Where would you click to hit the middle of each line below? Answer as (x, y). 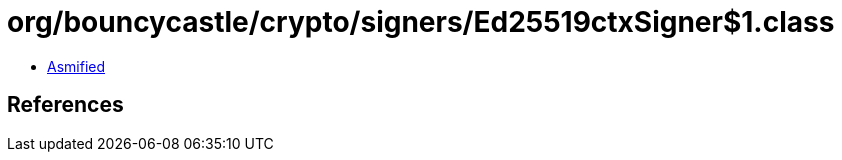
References (65, 105)
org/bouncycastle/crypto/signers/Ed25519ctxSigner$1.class (421, 22)
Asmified (76, 66)
